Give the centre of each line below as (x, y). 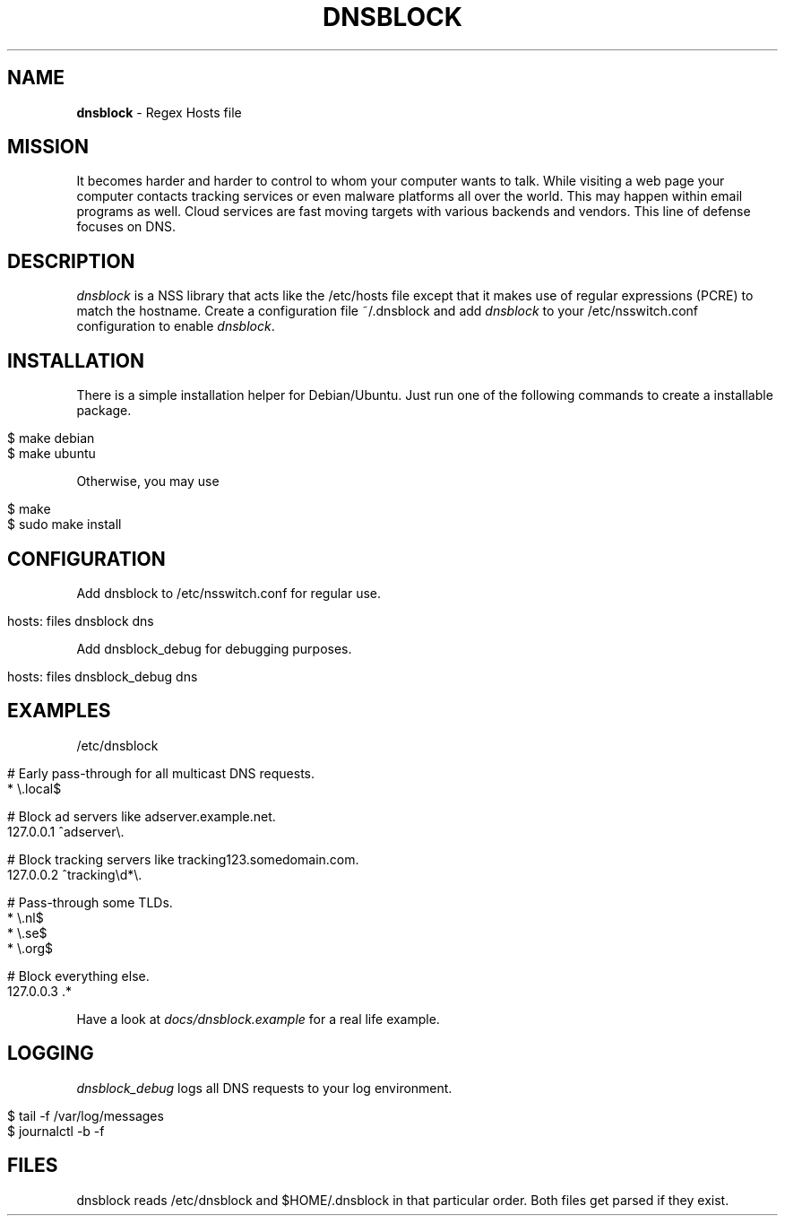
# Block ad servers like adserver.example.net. (142, 816)
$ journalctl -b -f (56, 1131)
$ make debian (51, 438)
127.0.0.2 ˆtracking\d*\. (75, 874)
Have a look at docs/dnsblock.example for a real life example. (258, 1019)
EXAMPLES (59, 711)
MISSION (48, 147)
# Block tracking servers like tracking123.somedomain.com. (183, 859)
